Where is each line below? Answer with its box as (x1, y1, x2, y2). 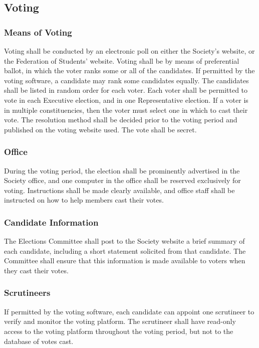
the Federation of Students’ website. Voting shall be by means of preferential (4, 55, 239, 66)
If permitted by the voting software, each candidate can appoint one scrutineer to (4, 306, 254, 316)
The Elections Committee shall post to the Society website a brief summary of (4, 236, 245, 246)
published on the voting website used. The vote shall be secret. (4, 124, 197, 134)
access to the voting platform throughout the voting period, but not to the (4, 325, 233, 336)
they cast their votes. (4, 265, 69, 275)
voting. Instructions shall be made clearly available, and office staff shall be (4, 185, 235, 195)
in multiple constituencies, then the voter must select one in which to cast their (4, 104, 248, 115)
